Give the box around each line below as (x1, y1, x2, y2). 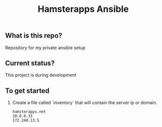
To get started (5, 86, 50, 95)
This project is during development (5, 72, 77, 78)
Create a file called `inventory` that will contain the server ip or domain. (12, 100, 158, 106)
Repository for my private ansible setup (5, 45, 86, 51)
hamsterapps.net (12, 109, 46, 115)
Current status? (5, 59, 55, 67)
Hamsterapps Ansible (38, 3, 129, 15)
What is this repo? (5, 31, 62, 40)
